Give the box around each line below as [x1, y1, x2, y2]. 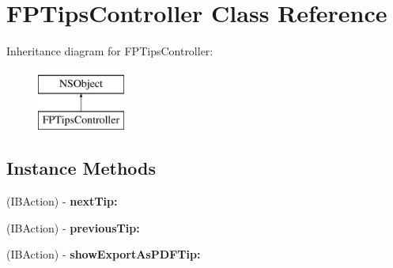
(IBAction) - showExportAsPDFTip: [6, 246, 201, 262]
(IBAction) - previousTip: [6, 219, 140, 236]
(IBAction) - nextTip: [6, 193, 118, 209]
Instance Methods [6, 156, 156, 180]
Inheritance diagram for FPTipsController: [6, 43, 214, 59]
